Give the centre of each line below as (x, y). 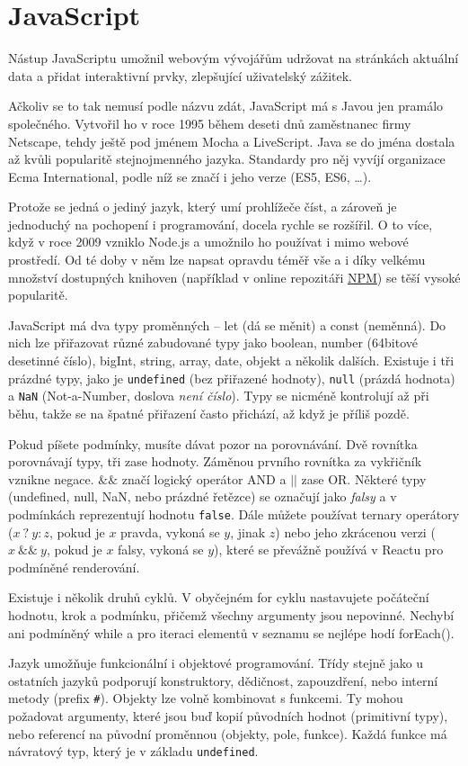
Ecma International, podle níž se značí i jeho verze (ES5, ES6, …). (190, 176)
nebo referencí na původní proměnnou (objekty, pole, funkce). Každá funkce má (228, 733)
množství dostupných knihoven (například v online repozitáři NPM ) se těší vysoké (234, 277)
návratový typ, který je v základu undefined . (133, 751)
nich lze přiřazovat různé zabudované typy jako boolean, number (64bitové (213, 342)
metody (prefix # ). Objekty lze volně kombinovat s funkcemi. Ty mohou (206, 698)
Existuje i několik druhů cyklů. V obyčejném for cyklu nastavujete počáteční (219, 597)
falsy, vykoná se (161, 550)
